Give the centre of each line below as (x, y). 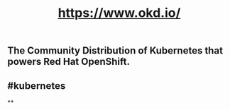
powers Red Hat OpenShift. (69, 62)
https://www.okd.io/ (119, 13)
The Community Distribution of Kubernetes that (115, 51)
